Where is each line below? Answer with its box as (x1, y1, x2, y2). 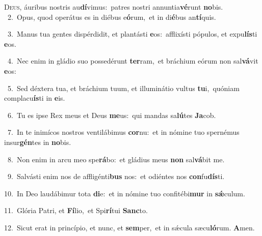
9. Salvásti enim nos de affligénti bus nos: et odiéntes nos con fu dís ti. (7, 171, 225, 182)
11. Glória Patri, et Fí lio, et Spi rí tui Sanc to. (4, 205, 148, 216)
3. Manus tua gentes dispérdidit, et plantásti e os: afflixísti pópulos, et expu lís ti (7, 28, 257, 39)
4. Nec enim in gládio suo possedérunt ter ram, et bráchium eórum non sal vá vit (7, 55, 258, 66)
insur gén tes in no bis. (4, 136, 71, 147)
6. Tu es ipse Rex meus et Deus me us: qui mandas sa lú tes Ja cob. (7, 109, 216, 120)
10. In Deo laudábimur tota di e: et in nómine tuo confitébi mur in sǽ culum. (4, 188, 245, 198)
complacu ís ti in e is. (4, 93, 65, 103)
